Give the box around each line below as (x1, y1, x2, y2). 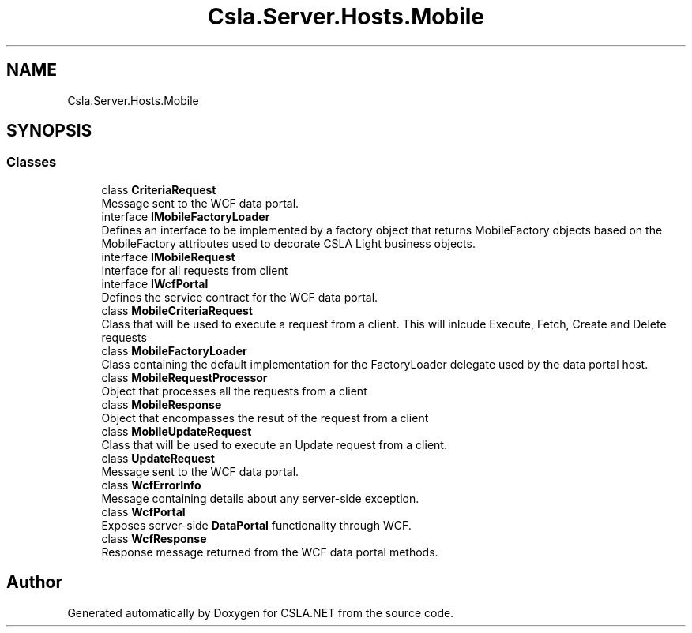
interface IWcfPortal (101, 276, 209, 290)
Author (6, 572, 62, 593)
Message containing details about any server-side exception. (101, 491, 419, 505)
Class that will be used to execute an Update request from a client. (101, 437, 447, 451)
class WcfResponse (101, 531, 207, 545)
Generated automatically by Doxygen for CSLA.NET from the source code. (67, 605, 454, 620)
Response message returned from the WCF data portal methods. (101, 545, 438, 559)
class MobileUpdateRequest (101, 424, 252, 438)
